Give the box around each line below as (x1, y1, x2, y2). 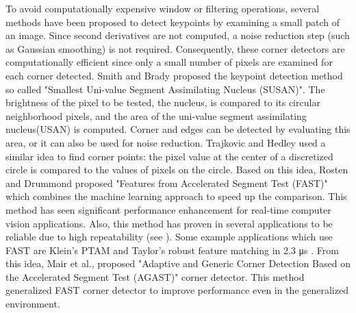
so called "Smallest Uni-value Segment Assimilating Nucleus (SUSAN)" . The (5, 82, 325, 96)
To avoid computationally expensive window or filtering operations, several (5, 1, 320, 15)
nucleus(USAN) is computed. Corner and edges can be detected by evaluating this (5, 122, 351, 136)
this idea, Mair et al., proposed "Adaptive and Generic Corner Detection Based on (5, 256, 351, 271)
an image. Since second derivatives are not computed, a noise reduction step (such (5, 28, 350, 42)
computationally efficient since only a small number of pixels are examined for (5, 55, 333, 69)
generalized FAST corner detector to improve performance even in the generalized (5, 283, 348, 297)
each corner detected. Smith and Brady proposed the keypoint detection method (5, 68, 343, 82)
